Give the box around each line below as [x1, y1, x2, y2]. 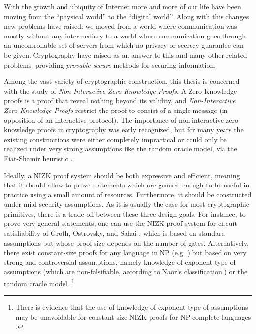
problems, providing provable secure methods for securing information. [4, 59, 216, 70]
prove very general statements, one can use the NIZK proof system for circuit [4, 218, 237, 228]
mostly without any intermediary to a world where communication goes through [4, 30, 246, 40]
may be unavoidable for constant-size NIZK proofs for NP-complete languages [15, 311, 251, 322]
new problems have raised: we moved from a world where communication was [4, 21, 237, 31]
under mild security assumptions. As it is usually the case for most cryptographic [4, 199, 249, 209]
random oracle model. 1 [4, 277, 75, 288]
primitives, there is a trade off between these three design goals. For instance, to [4, 208, 246, 219]
